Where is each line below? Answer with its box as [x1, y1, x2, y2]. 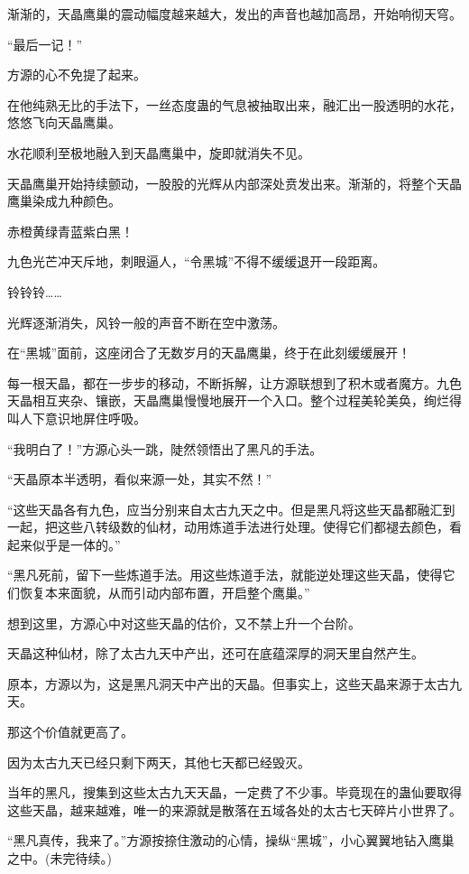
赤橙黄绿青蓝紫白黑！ [7, 221, 133, 240]
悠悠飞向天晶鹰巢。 [7, 113, 121, 132]
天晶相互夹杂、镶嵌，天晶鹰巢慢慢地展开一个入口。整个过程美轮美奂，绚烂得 [7, 391, 462, 410]
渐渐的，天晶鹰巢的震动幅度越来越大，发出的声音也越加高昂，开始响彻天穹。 [7, 5, 462, 23]
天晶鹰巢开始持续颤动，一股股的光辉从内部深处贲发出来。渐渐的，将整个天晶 [7, 173, 462, 192]
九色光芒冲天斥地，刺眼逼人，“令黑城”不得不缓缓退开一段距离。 [7, 252, 386, 271]
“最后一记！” [7, 34, 83, 53]
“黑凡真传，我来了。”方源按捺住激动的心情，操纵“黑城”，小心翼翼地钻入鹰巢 [7, 831, 455, 850]
